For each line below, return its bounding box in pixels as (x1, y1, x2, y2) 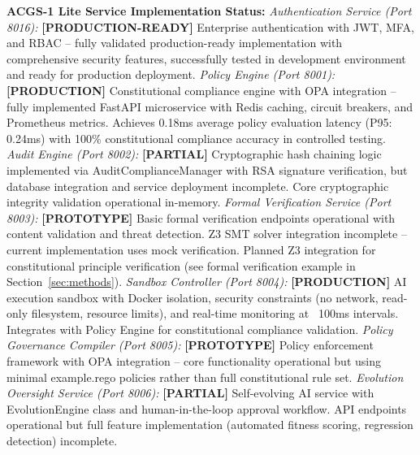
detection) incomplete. (6, 432, 118, 449)
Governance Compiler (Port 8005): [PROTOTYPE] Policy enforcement (6, 336, 374, 353)
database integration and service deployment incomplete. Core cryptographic (6, 177, 389, 194)
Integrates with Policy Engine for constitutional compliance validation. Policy (6, 320, 393, 337)
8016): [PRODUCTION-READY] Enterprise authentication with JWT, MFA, (6, 18, 414, 35)
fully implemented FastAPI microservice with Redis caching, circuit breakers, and (6, 97, 414, 115)
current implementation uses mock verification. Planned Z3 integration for (6, 240, 376, 258)
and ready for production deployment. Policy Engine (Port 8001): (6, 66, 336, 83)
